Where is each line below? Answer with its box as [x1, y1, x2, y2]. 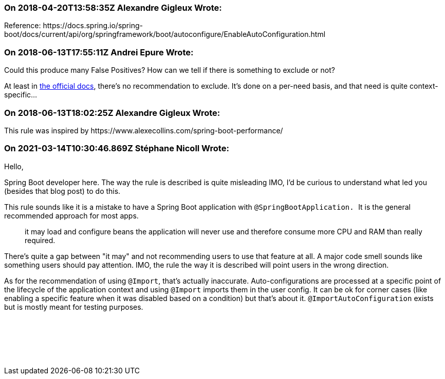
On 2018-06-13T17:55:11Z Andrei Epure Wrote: [4, 47, 194, 57]
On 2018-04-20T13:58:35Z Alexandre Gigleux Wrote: [4, 3, 222, 13]
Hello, [4, 162, 24, 171]
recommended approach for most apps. [4, 211, 139, 220]
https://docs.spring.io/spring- [43, 21, 143, 30]
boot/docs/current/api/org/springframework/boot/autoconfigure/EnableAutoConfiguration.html [4, 30, 326, 39]
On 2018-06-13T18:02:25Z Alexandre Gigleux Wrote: [4, 107, 220, 118]
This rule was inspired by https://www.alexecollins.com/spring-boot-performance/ [4, 126, 283, 135]
